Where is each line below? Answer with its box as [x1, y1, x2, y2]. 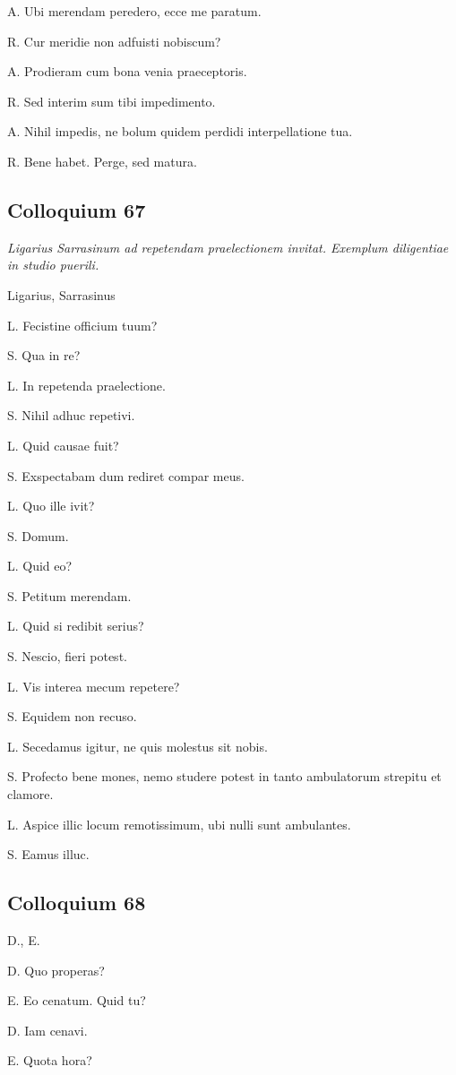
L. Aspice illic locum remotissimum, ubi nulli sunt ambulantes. [7, 814, 351, 833]
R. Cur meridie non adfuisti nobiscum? [7, 31, 221, 50]
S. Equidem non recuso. [7, 707, 137, 726]
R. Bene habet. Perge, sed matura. [7, 151, 197, 170]
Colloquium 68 [7, 889, 146, 916]
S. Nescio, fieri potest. [7, 647, 127, 666]
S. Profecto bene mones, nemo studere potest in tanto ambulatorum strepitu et [7, 767, 442, 786]
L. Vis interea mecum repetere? [7, 676, 180, 695]
